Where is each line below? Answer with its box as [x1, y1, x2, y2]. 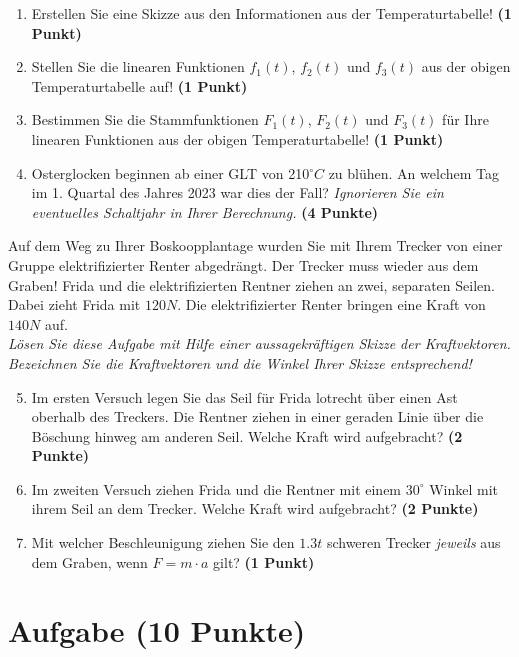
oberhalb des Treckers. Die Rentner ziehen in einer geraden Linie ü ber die [31, 406, 484, 427]
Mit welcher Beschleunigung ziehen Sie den [31, 532, 295, 553]
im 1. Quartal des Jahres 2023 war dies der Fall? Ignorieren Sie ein [31, 182, 444, 203]
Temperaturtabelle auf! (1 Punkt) [31, 75, 248, 96]
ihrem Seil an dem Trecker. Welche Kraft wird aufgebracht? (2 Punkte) [31, 498, 479, 519]
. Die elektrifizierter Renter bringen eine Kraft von [177, 294, 486, 315]
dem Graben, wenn [31, 551, 148, 572]
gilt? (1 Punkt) [213, 551, 315, 572]
